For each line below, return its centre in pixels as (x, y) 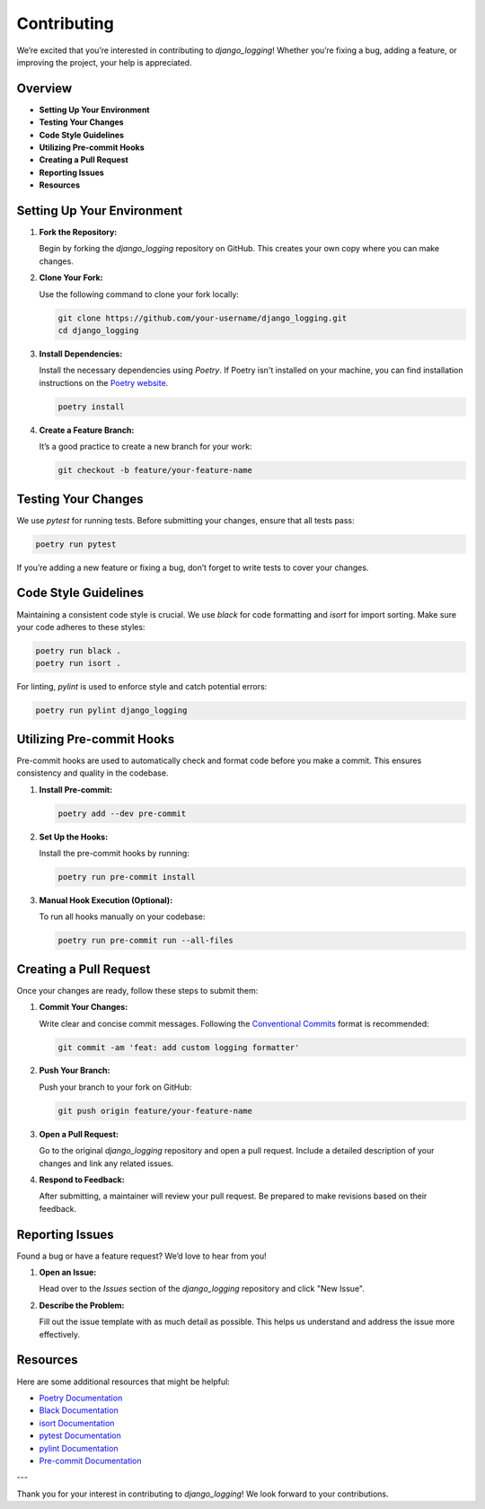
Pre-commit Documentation (91, 1461)
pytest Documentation (80, 1435)
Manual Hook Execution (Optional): (106, 900)
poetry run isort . (78, 663)
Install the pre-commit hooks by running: (115, 853)
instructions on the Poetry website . (104, 382)
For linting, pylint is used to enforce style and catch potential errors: (142, 687)
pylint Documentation (79, 1448)
